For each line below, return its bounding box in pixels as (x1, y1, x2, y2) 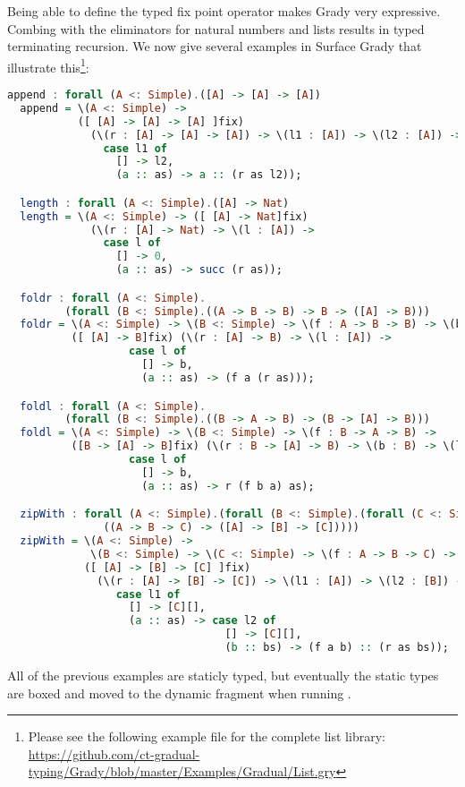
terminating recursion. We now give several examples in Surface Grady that (7, 37, 422, 56)
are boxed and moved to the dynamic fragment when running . (7, 683, 351, 702)
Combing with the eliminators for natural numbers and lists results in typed (7, 19, 425, 38)
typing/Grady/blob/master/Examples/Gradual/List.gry (28, 762, 336, 781)
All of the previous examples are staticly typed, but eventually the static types (7, 665, 439, 684)
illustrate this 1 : (7, 55, 89, 76)
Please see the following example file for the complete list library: (28, 727, 385, 746)
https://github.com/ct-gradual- (28, 744, 200, 763)
